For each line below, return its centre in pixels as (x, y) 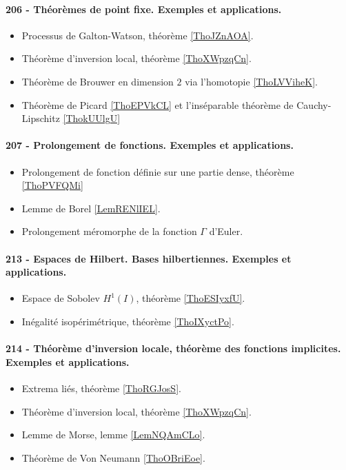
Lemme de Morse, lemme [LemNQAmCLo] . (113, 435)
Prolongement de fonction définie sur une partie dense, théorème (158, 171)
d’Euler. (226, 231)
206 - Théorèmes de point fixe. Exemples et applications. (144, 9)
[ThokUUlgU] (92, 118)
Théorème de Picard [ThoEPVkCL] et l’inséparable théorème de (157, 104)
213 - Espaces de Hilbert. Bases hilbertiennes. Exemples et (149, 258)
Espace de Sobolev (61, 298)
